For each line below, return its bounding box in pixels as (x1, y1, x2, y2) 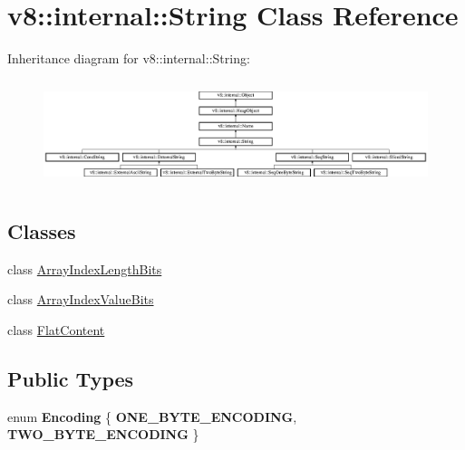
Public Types (7, 364, 134, 392)
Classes (7, 216, 76, 244)
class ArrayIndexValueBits (7, 290, 154, 309)
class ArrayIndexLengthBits (7, 259, 162, 278)
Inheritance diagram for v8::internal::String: (7, 49, 250, 68)
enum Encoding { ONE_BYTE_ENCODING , (7, 407, 297, 426)
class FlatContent (7, 320, 105, 339)
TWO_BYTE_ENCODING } (7, 425, 199, 444)
